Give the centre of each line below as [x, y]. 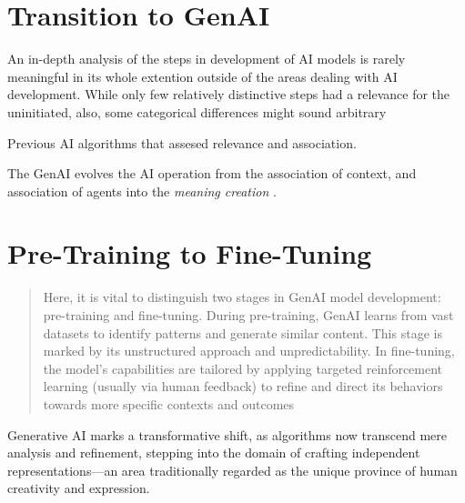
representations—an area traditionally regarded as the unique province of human [232, 470]
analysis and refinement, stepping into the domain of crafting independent [214, 453]
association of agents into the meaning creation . [142, 191]
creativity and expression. [79, 488]
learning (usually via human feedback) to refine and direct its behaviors [243, 386]
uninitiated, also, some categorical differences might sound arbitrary [197, 111]
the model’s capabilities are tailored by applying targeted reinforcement [243, 368]
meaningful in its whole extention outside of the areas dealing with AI [202, 76]
